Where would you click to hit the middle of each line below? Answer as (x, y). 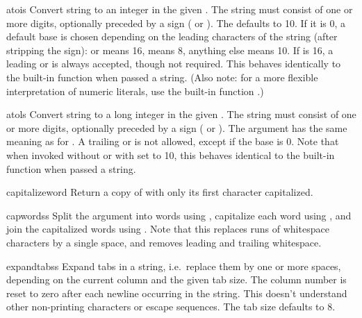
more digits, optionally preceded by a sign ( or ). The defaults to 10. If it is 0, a (176, 23)
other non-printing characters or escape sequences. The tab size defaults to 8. (171, 307)
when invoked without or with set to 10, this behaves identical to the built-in (171, 154)
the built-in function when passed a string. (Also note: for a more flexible (162, 77)
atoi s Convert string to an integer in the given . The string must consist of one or (180, 9)
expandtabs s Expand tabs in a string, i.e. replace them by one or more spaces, (174, 266)
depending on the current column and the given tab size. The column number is (176, 279)
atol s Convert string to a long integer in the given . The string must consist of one (181, 114)
